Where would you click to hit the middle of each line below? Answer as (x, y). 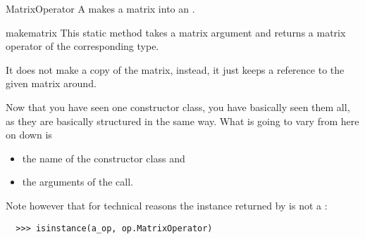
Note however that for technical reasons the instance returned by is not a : (167, 205)
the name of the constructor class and (104, 158)
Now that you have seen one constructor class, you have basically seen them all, (178, 106)
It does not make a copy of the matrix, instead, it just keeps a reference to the (175, 69)
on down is (29, 135)
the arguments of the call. (78, 182)
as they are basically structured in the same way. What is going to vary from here (182, 121)
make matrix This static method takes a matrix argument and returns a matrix (176, 32)
